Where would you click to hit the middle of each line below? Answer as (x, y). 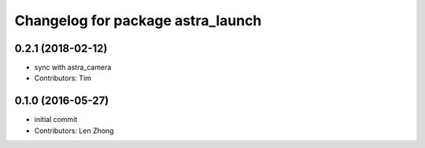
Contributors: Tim (63, 78)
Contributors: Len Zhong (74, 131)
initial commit (56, 120)
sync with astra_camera (73, 68)
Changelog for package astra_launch (138, 20)
